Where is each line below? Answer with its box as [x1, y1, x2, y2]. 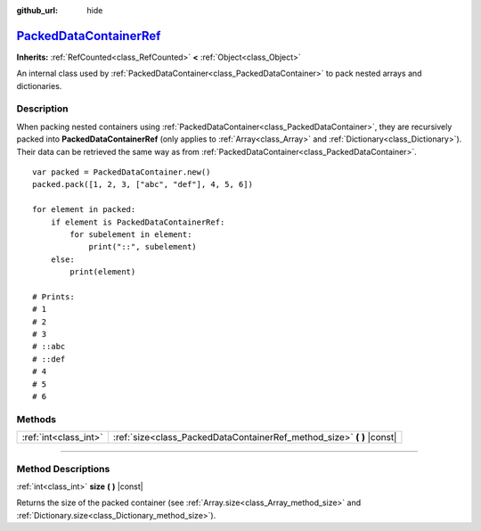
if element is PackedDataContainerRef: [50, 216, 225, 227]
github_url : [16, 5, 58, 15]
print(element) [69, 267, 136, 277]
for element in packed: [32, 205, 136, 215]
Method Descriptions [16, 462, 110, 475]
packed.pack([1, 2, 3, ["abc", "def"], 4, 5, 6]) [32, 179, 254, 190]
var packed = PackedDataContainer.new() [32, 167, 211, 177]
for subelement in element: [69, 229, 192, 240]
